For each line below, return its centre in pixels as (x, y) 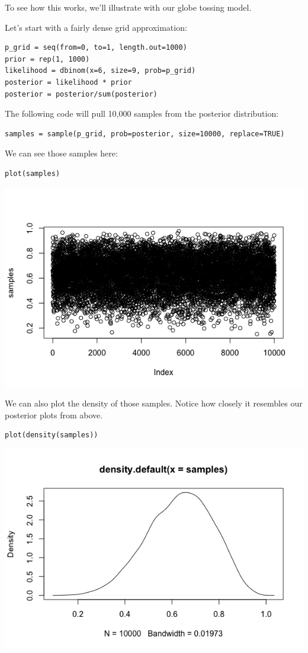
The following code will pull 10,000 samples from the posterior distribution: (142, 113)
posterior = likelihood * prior (68, 82)
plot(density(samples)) (52, 435)
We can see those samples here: (61, 153)
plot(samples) (33, 173)
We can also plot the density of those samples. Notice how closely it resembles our (154, 403)
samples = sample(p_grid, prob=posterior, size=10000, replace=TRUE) (145, 134)
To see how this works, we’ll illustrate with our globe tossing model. (128, 7)
